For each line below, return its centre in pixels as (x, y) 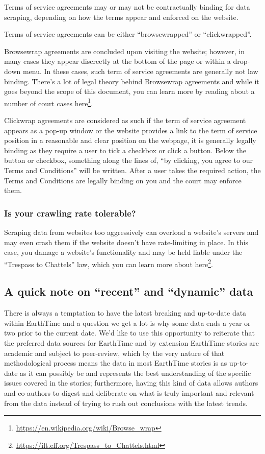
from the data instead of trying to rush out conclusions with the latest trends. (126, 403)
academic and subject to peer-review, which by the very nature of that (114, 353)
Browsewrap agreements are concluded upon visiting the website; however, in (124, 51)
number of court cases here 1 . (49, 102)
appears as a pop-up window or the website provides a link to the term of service (131, 130)
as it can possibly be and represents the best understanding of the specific (136, 373)
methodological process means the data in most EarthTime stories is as (116, 363)
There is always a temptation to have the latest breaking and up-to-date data (125, 313)
